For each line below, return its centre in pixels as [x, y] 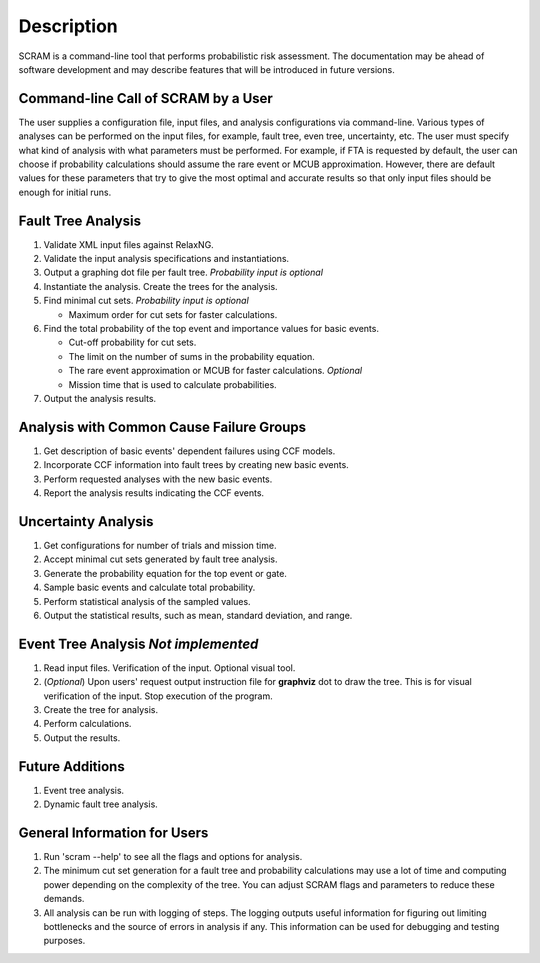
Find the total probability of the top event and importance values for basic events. [211, 329]
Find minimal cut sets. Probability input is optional [146, 301]
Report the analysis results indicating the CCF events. [154, 493]
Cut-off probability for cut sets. [132, 342]
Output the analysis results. [100, 398]
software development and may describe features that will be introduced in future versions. [206, 69]
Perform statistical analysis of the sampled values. [147, 601]
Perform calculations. [87, 724]
